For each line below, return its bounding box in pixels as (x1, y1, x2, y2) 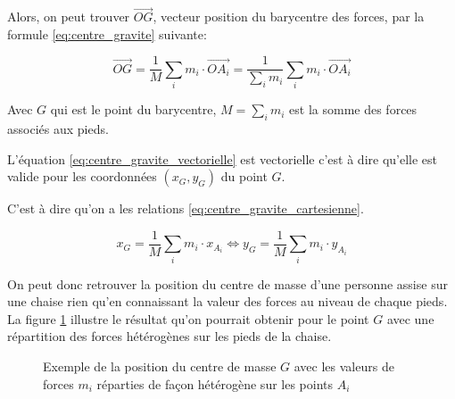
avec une (386, 309, 434, 328)
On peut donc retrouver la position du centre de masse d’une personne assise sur (7, 274, 448, 293)
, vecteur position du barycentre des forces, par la (153, 7, 425, 26)
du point (220, 167, 268, 186)
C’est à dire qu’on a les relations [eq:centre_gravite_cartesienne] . (7, 199, 364, 218)
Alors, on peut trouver (7, 7, 130, 26)
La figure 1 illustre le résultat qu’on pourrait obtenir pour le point (7, 309, 369, 328)
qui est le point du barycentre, (50, 100, 217, 119)
